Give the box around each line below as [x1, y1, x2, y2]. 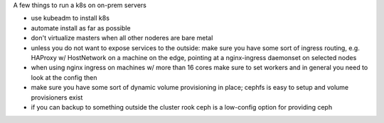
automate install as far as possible [31, 23, 131, 32]
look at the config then [31, 73, 97, 81]
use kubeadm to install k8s [31, 14, 110, 23]
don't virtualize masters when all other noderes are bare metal [31, 34, 213, 42]
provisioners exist [31, 93, 83, 102]
